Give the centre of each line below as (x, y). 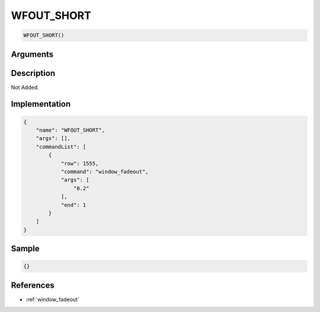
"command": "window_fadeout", (105, 172)
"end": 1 (73, 205)
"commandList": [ (61, 147)
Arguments (32, 54)
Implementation (41, 104)
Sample (25, 249)
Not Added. (25, 87)
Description (33, 73)
